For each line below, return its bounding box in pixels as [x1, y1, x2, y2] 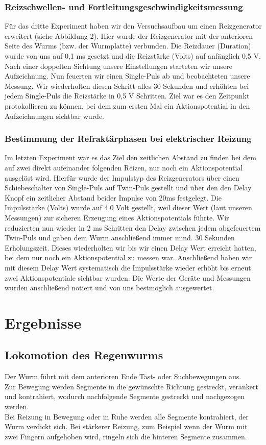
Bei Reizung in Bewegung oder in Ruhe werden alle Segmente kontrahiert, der [5, 411, 249, 422]
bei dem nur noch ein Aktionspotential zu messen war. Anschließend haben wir [5, 252, 252, 263]
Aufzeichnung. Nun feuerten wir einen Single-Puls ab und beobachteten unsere [5, 70, 250, 81]
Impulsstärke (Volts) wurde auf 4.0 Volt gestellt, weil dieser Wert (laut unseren [5, 202, 252, 213]
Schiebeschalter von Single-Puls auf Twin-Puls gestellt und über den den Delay [5, 182, 252, 193]
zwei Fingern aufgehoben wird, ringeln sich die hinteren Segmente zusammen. [5, 431, 247, 441]
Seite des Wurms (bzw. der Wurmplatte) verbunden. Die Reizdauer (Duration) [5, 40, 251, 51]
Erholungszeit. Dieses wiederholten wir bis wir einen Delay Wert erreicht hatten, [5, 242, 256, 253]
